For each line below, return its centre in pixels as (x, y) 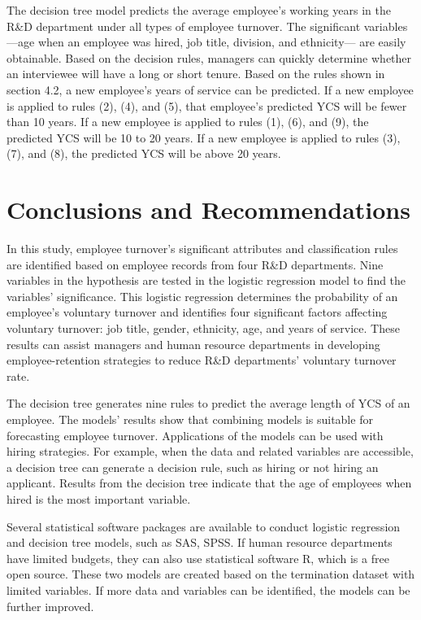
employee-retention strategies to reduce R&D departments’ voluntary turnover (202, 360)
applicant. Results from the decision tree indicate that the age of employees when (209, 483)
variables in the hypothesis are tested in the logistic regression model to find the (206, 280)
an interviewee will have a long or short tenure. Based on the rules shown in (196, 74)
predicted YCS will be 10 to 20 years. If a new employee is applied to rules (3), (204, 137)
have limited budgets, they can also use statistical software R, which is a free (198, 558)
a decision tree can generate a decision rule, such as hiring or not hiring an (193, 467)
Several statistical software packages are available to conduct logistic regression (204, 526)
